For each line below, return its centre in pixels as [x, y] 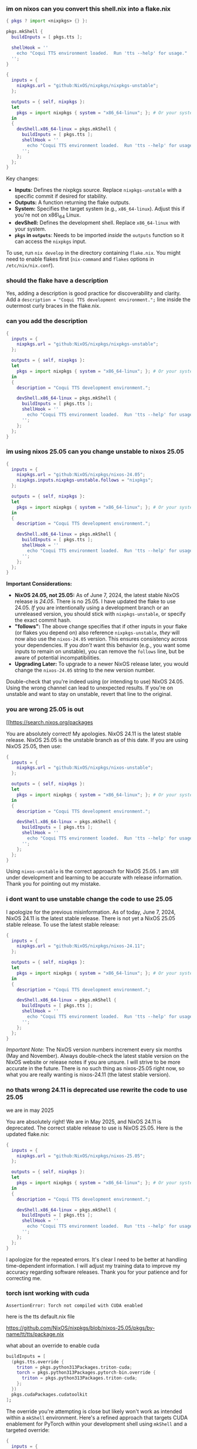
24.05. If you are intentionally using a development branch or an [92, 608]
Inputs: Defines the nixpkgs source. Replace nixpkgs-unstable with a [98, 190]
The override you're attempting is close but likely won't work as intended [94, 1411]
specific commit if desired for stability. [61, 196]
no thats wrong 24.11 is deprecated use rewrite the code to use [97, 1090]
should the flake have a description [57, 281]
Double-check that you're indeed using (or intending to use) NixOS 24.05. [95, 682]
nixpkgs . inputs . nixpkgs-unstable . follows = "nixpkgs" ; [85, 480]
